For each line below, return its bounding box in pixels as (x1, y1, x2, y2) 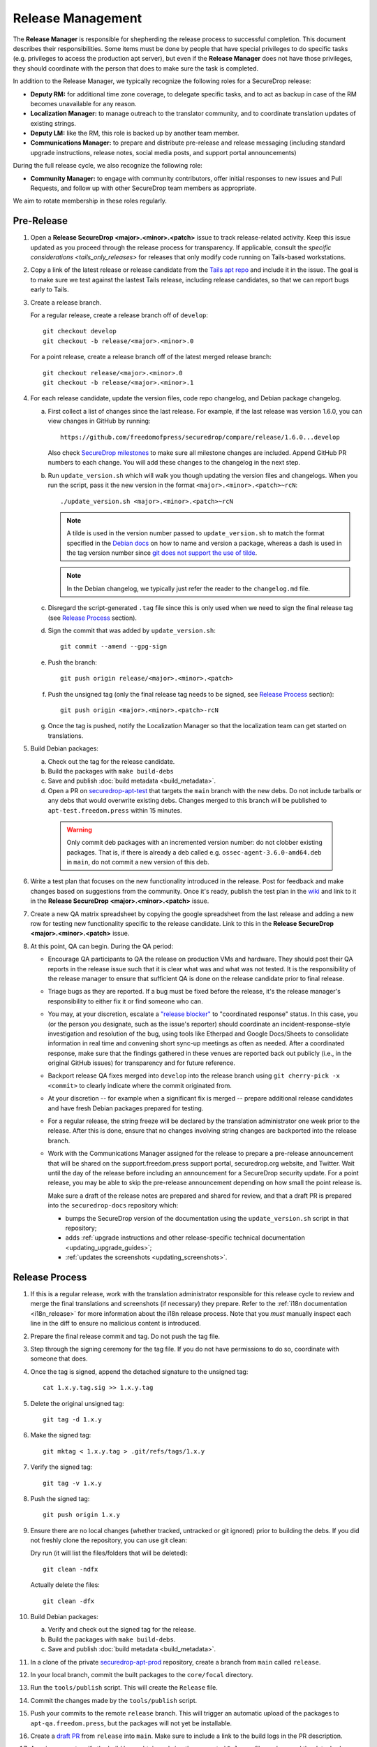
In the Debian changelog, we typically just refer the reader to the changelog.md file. (66, 584, 311, 593)
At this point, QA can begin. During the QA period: (30, 942, 174, 950)
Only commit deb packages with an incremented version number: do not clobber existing (66, 839, 323, 847)
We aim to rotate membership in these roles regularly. (13, 196, 168, 205)
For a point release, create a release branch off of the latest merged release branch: (30, 353, 272, 361)
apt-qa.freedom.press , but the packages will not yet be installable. (30, 1719, 232, 1727)
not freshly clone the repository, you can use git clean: (30, 1536, 188, 1544)
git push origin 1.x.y (43, 1511, 121, 1519)
